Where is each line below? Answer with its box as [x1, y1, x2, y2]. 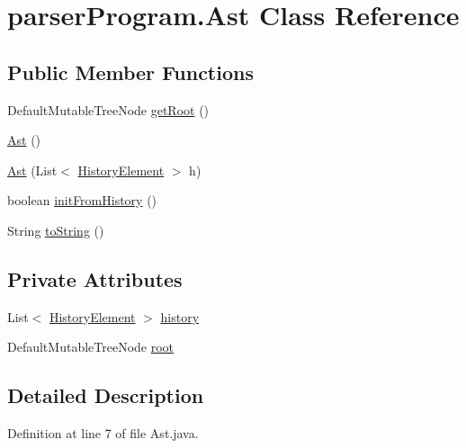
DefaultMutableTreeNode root [7, 337, 175, 356]
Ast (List [7, 160, 58, 179]
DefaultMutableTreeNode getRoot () [7, 100, 210, 119]
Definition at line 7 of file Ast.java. [7, 424, 199, 443]
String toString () [7, 220, 104, 239]
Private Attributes [7, 264, 183, 292]
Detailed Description [7, 381, 204, 409]
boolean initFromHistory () [7, 191, 157, 210]
